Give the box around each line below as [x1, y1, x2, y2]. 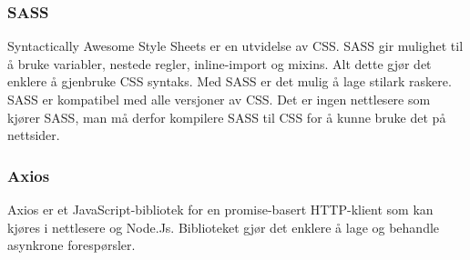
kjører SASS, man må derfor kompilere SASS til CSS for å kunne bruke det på [7, 107, 446, 126]
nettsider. [7, 125, 60, 145]
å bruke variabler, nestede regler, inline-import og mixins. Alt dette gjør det [7, 54, 432, 73]
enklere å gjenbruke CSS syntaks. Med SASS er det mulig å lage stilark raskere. [7, 72, 452, 91]
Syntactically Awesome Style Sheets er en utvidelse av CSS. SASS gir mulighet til [7, 36, 464, 55]
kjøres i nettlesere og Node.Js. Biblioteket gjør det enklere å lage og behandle [7, 217, 440, 236]
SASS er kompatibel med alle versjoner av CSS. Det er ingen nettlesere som [7, 90, 431, 108]
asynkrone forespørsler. [7, 235, 136, 255]
